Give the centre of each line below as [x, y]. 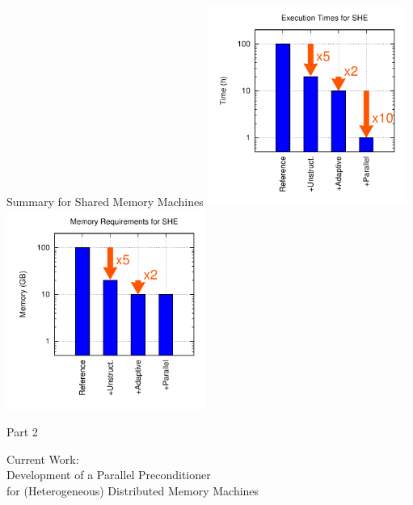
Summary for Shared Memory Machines [105, 201]
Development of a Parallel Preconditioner [109, 475]
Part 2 [22, 432]
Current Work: [43, 459]
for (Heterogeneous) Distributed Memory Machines [133, 490]
